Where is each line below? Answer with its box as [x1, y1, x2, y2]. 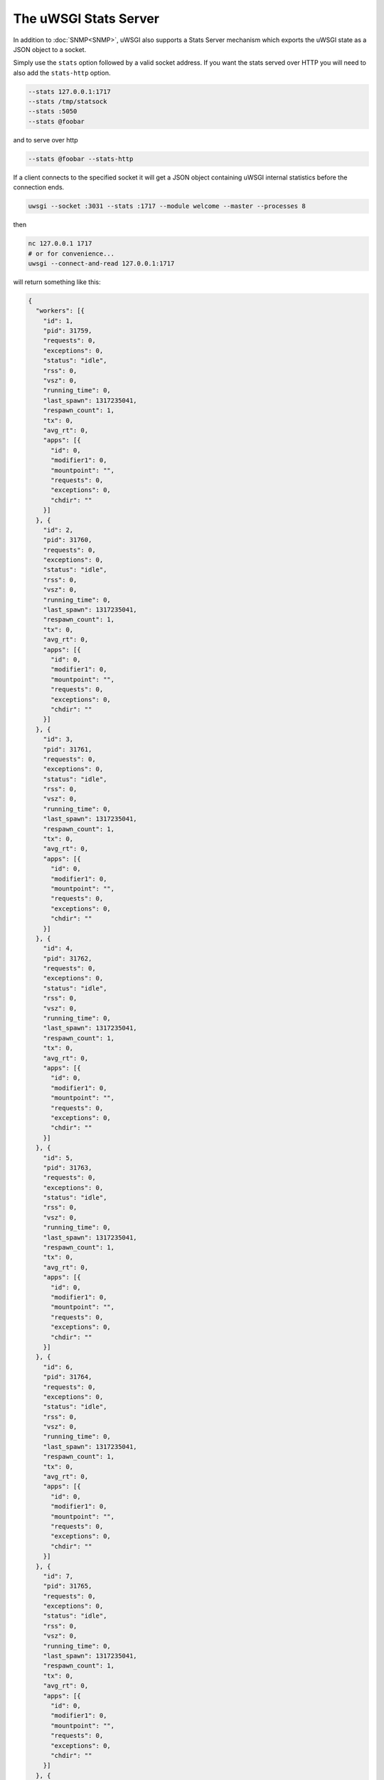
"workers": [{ [36, 307, 85, 315]
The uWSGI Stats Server [13, 11, 160, 26]
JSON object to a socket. [13, 45, 87, 53]
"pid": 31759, [43, 327, 92, 335]
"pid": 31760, [43, 536, 92, 544]
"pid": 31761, [43, 745, 92, 753]
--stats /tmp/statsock [28, 98, 107, 106]
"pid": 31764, [43, 1373, 92, 1381]
